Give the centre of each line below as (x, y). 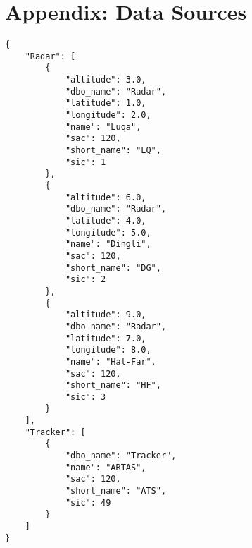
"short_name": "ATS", (116, 491)
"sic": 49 (88, 503)
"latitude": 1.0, (106, 103)
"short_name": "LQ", (113, 151)
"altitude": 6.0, (106, 197)
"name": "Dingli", (108, 244)
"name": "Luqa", (103, 127)
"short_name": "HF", (113, 385)
